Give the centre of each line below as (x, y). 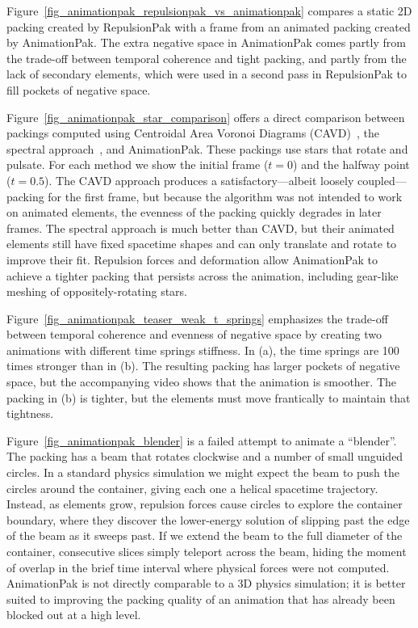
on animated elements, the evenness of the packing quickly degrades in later (194, 212)
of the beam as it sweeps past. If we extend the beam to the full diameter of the (205, 535)
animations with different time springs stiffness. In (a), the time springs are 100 (203, 350)
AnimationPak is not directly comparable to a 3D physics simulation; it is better (206, 583)
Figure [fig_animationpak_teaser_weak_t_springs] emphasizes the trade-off (197, 318)
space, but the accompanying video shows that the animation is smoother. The (202, 382)
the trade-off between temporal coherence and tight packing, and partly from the (207, 58)
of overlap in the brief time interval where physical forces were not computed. (198, 567)
